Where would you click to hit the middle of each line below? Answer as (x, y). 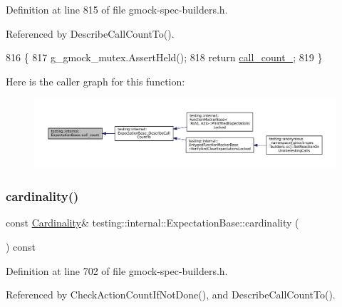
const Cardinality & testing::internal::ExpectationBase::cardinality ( (152, 223)
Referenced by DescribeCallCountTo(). (90, 33)
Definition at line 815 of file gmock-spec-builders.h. (117, 9)
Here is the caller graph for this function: (95, 81)
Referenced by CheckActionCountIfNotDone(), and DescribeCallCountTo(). (171, 295)
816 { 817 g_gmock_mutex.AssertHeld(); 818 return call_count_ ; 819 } (164, 57)
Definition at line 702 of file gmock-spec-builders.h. (117, 270)
